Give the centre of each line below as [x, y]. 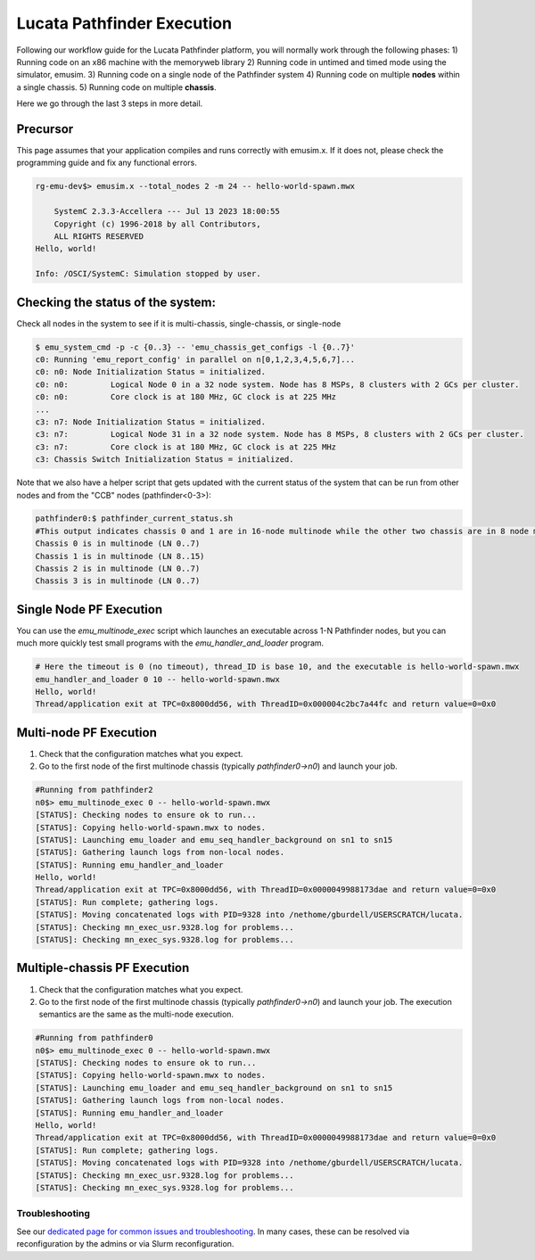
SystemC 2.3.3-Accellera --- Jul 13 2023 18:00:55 [167, 211]
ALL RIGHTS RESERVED [99, 236]
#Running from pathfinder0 [94, 1038]
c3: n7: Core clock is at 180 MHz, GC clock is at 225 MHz [186, 447]
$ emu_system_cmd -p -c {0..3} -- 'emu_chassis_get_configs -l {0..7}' [195, 347]
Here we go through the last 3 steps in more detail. [110, 103]
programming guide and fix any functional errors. [107, 163]
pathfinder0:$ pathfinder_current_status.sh [134, 519]
